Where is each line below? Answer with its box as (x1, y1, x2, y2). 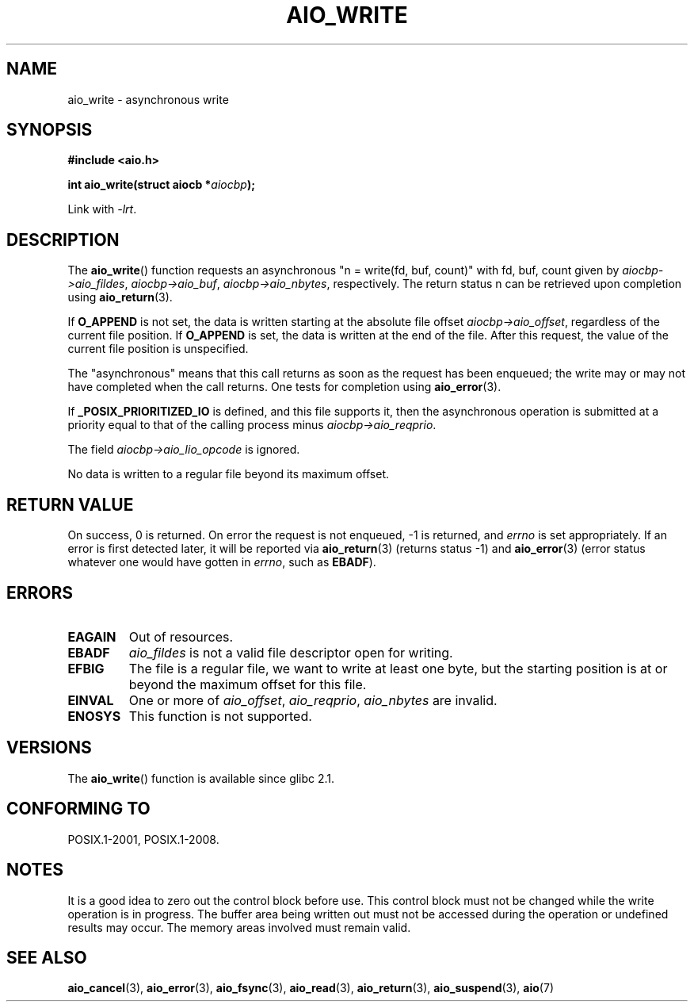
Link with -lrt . (67, 202, 137, 217)
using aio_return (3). (67, 290, 173, 305)
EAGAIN (67, 628, 116, 645)
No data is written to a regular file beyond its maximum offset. (67, 467, 390, 481)
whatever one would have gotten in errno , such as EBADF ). (67, 555, 376, 569)
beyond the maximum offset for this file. (128, 676, 367, 692)
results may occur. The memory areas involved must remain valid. (67, 920, 411, 934)
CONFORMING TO (6, 799, 151, 819)
